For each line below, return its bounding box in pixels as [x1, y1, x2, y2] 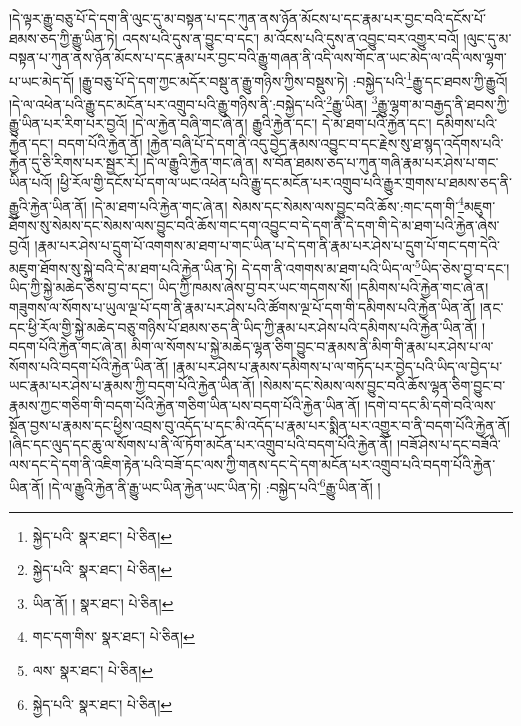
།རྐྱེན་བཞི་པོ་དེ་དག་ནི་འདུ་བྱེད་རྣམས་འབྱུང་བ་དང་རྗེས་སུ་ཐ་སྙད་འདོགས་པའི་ [147, 132, 504, 153]
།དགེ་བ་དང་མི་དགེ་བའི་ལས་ [364, 394, 497, 415]
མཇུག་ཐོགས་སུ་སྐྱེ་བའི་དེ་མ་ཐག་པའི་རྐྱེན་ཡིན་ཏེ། [9, 257, 238, 278]
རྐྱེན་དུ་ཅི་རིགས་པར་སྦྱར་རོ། [9, 152, 139, 173]
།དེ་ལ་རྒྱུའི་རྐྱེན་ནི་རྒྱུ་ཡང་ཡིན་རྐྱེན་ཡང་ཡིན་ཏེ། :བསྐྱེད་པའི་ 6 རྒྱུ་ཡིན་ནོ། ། [48, 474, 381, 497]
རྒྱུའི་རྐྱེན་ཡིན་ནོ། [9, 195, 87, 216]
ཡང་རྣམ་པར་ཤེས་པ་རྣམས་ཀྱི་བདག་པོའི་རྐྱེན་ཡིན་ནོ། [9, 375, 255, 396]
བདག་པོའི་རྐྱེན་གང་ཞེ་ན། [9, 336, 127, 357]
